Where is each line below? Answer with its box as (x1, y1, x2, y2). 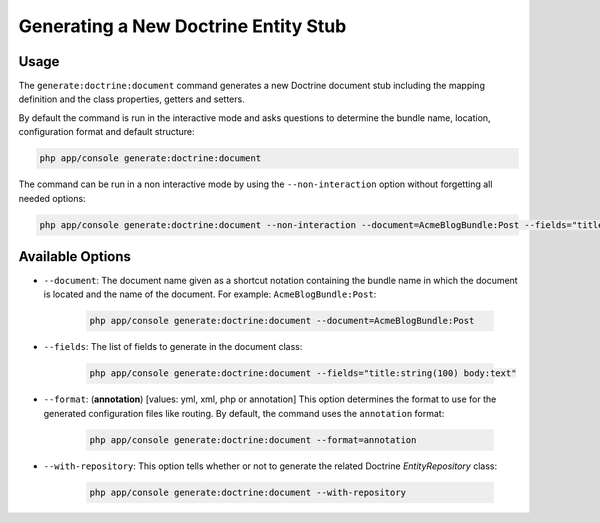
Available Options (18, 248, 132, 265)
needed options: (18, 192, 86, 204)
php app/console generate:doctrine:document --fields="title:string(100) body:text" (89, 368, 517, 379)
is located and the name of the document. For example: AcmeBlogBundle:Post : (43, 288, 377, 300)
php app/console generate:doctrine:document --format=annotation (89, 434, 417, 445)
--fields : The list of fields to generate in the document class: (43, 341, 303, 353)
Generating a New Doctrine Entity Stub (18, 15, 347, 37)
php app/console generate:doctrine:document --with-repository (89, 486, 407, 498)
